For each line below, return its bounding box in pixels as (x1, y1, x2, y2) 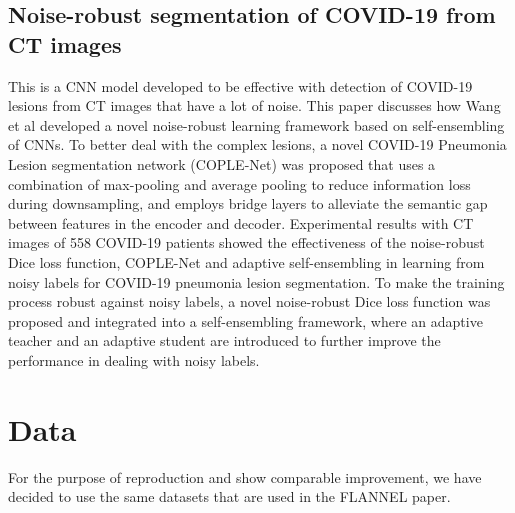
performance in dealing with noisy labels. (8, 349, 260, 370)
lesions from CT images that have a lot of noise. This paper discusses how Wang (8, 95, 501, 116)
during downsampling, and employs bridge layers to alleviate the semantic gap (8, 193, 488, 214)
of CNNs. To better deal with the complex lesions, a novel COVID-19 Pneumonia (8, 134, 507, 155)
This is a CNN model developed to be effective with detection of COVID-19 (8, 75, 473, 96)
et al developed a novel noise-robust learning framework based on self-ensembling (8, 114, 505, 135)
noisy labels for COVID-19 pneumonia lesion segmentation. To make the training (8, 271, 505, 292)
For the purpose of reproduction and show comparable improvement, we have (8, 466, 482, 487)
